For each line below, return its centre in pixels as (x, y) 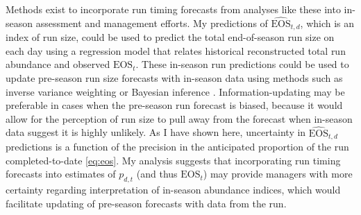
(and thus (157, 174)
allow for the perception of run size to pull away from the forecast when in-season (179, 118)
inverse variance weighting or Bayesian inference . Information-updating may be (175, 91)
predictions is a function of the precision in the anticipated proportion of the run (177, 147)
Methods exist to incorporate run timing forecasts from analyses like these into (173, 9)
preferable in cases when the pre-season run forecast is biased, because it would (174, 105)
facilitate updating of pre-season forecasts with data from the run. (146, 203)
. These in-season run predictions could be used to (242, 64)
